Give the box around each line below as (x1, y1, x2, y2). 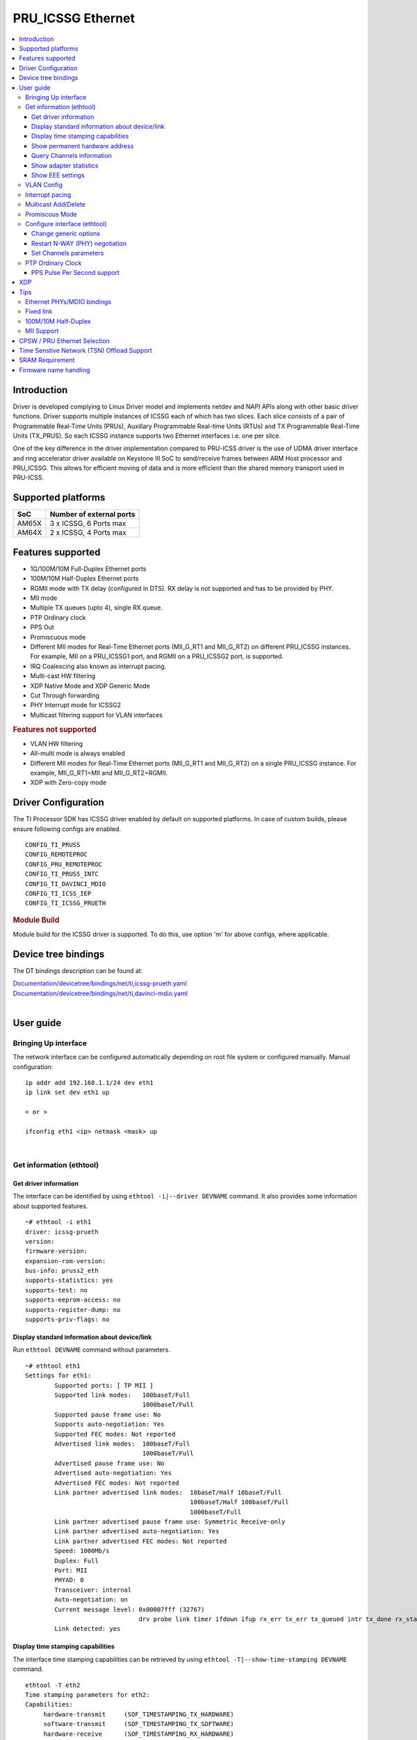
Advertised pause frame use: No (54, 1459, 165, 1467)
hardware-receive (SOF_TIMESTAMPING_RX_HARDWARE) (43, 1730, 234, 1738)
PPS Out (30, 623, 55, 631)
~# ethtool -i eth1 (25, 1218, 92, 1226)
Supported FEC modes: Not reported (54, 1430, 176, 1438)
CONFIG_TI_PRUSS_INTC (25, 870, 99, 878)
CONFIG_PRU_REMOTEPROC (25, 860, 103, 868)
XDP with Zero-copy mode (30, 778, 107, 786)
